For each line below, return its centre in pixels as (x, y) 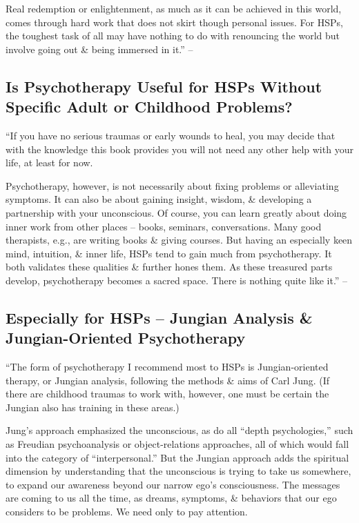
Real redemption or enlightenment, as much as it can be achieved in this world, (174, 8)
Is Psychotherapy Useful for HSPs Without (164, 86)
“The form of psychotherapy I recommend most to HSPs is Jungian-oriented (167, 367)
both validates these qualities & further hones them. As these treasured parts (169, 267)
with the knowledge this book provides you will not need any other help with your (179, 149)
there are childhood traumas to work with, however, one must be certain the (167, 394)
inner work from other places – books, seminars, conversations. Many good (164, 226)
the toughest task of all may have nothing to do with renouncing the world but (173, 36)
